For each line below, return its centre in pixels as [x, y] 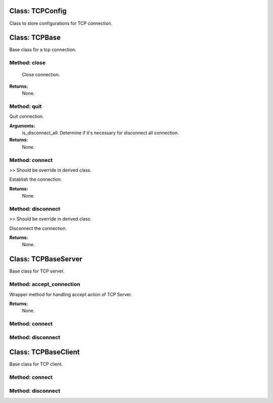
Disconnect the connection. [38, 228]
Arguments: [22, 126]
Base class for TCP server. [37, 271]
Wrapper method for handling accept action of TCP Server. [71, 294]
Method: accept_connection [45, 285]
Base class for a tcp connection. [43, 50]
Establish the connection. [36, 179]
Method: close [27, 63]
